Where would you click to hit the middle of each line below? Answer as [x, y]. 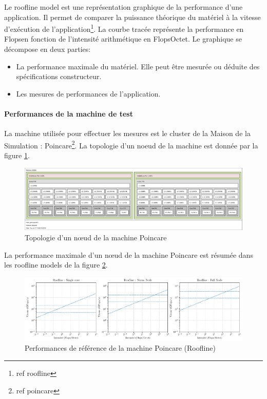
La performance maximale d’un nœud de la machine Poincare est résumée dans [129, 254]
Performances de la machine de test [69, 113]
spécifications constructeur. [59, 76]
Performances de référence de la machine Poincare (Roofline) [120, 348]
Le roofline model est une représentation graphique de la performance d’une [123, 7]
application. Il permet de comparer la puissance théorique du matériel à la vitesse [132, 17]
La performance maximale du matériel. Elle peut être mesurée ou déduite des [138, 66]
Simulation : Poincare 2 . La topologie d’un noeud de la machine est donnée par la [131, 144]
